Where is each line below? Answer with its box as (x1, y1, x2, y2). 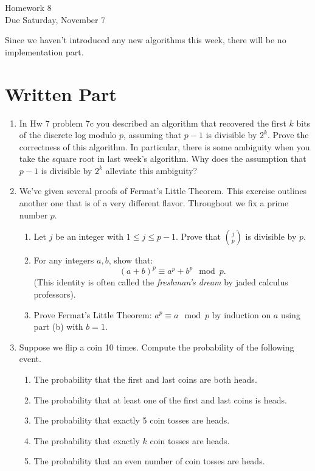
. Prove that (176, 230, 221, 243)
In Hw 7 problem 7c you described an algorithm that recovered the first (19, 116, 286, 129)
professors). (33, 287, 76, 300)
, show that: (108, 254, 153, 267)
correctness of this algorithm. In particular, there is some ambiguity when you (19, 140, 310, 153)
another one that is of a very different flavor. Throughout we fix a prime (19, 197, 289, 209)
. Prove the (267, 128, 309, 141)
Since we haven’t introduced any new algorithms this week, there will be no (5, 33, 286, 46)
